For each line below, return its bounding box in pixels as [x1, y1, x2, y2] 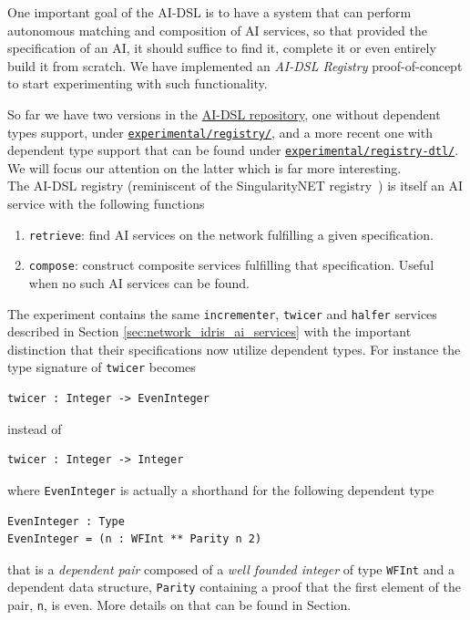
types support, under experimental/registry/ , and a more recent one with [7, 122, 433, 141]
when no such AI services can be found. [28, 273, 250, 292]
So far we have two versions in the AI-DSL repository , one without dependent [7, 104, 441, 123]
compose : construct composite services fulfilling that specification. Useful [28, 255, 434, 274]
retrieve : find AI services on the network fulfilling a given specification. [28, 224, 434, 243]
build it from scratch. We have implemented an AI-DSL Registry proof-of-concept [7, 56, 463, 75]
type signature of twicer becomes [7, 357, 196, 377]
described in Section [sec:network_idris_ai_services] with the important [7, 322, 412, 341]
